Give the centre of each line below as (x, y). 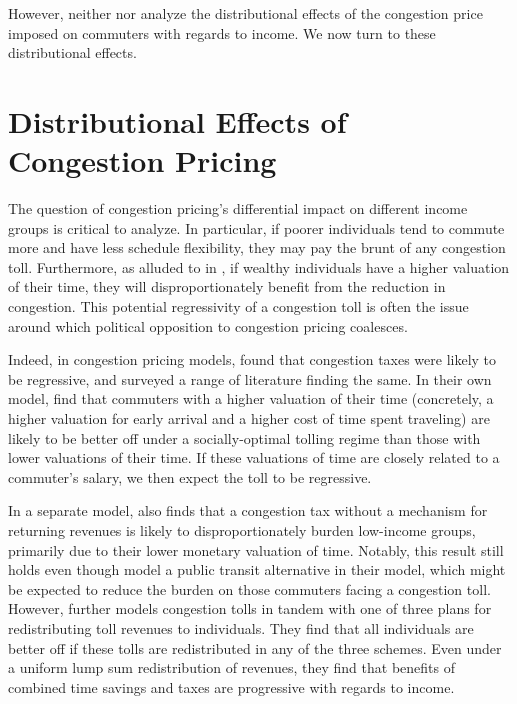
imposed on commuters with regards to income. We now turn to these (222, 32)
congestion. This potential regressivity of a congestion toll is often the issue (238, 306)
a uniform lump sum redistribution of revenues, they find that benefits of (231, 667)
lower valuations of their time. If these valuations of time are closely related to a (254, 457)
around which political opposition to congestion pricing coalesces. (208, 325)
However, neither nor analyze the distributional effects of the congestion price (245, 13)
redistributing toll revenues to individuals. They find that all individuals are (241, 627)
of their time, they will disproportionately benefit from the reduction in (227, 286)
